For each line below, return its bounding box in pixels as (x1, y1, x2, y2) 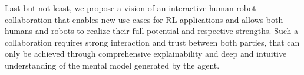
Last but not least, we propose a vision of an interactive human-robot (5, 2, 256, 13)
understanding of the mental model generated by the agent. (5, 59, 220, 71)
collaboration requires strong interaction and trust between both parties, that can (5, 36, 300, 48)
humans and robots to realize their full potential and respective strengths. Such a (5, 25, 298, 37)
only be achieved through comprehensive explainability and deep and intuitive (5, 47, 287, 60)
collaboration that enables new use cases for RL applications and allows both (5, 13, 283, 25)
